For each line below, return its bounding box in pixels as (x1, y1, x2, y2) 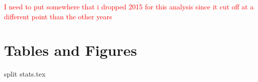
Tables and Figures (4, 40, 137, 60)
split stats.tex (4, 69, 46, 79)
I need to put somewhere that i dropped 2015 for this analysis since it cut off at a (4, 1, 254, 11)
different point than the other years (4, 11, 112, 21)
